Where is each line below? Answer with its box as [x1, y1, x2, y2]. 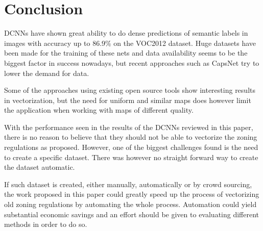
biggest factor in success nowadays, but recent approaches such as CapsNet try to [4, 57, 259, 68]
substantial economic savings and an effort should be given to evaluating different [4, 209, 259, 219]
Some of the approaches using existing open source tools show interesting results [4, 85, 255, 95]
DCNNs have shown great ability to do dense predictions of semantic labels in [4, 28, 248, 38]
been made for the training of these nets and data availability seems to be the [4, 47, 248, 58]
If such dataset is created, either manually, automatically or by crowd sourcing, [4, 178, 252, 189]
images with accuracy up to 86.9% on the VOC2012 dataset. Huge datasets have [4, 37, 256, 48]
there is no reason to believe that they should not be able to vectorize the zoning [4, 132, 257, 142]
